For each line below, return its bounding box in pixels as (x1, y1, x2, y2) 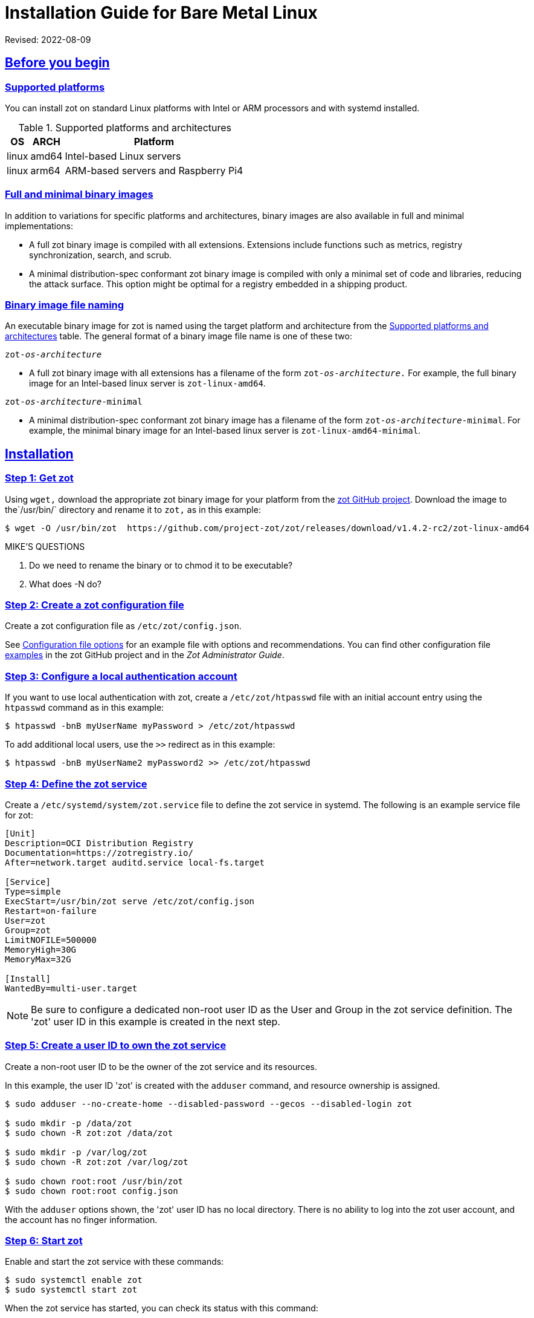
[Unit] (5, 828, 36, 838)
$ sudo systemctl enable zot (5, 1275, 143, 1285)
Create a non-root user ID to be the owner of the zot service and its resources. (5, 1061, 317, 1072)
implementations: (5, 220, 74, 231)
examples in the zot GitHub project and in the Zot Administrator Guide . (5, 650, 285, 661)
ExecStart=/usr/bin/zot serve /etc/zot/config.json (5, 896, 255, 906)
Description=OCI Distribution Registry (5, 838, 193, 848)
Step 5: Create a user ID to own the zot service (5, 1039, 227, 1052)
